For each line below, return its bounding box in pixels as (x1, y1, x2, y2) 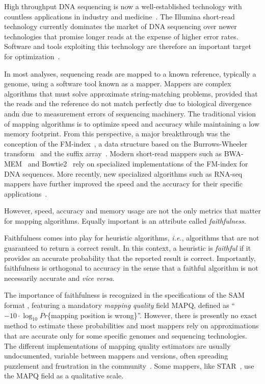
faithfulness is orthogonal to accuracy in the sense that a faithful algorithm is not (4, 262, 258, 273)
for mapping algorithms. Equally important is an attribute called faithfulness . (4, 215, 246, 226)
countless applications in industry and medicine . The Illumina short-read (4, 11, 235, 21)
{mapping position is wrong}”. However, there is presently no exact (47, 309, 257, 320)
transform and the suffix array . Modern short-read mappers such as (4, 148, 222, 159)
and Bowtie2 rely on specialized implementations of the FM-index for (28, 158, 248, 169)
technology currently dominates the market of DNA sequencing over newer (4, 21, 237, 32)
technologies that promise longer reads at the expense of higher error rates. (4, 31, 238, 41)
